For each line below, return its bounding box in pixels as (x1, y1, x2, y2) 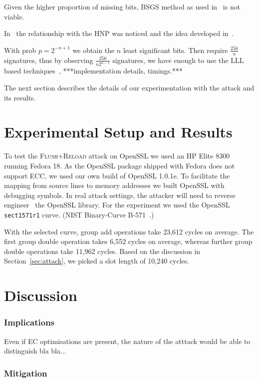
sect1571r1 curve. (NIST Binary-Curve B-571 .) (4, 209, 154, 219)
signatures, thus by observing (4, 54, 93, 65)
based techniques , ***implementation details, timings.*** (4, 65, 183, 76)
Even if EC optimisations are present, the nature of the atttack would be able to (4, 335, 251, 346)
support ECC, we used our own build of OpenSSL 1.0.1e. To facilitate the (4, 170, 230, 180)
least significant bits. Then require (123, 44, 228, 55)
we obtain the (72, 44, 115, 55)
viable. (4, 11, 24, 21)
